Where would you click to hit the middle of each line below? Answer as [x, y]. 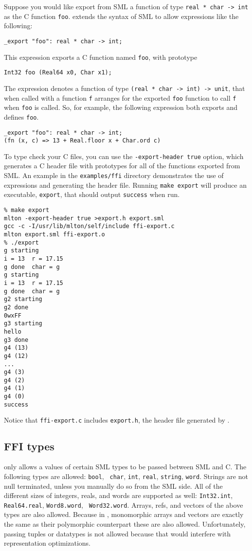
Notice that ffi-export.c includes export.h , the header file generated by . [117, 420]
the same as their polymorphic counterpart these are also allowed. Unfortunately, [125, 524]
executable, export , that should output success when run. [92, 194]
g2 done [16, 307]
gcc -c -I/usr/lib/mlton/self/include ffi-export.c [89, 226]
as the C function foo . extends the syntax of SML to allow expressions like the [121, 16]
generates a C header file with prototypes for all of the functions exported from [122, 166]
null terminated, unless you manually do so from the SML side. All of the [113, 486]
